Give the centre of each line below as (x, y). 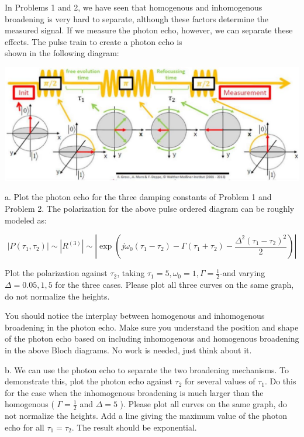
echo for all (25, 427)
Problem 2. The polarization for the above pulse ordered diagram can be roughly (150, 209)
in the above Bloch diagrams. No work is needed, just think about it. (128, 350)
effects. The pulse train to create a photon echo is (94, 41)
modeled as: (26, 220)
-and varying (243, 273)
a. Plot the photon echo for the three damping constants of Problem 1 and (138, 197)
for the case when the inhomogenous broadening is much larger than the (134, 392)
